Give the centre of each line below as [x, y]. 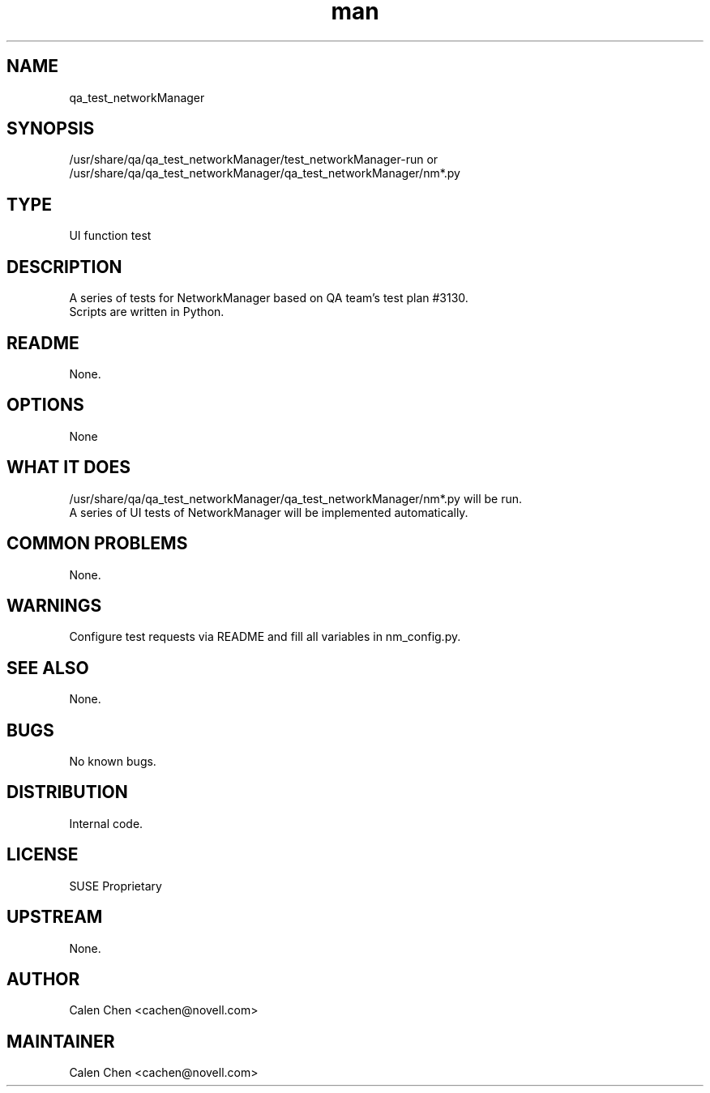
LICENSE [43, 855]
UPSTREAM [55, 917]
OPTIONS [45, 405]
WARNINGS [54, 605]
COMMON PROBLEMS [97, 544]
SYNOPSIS [51, 129]
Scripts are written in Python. [147, 312]
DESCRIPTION [64, 267]
